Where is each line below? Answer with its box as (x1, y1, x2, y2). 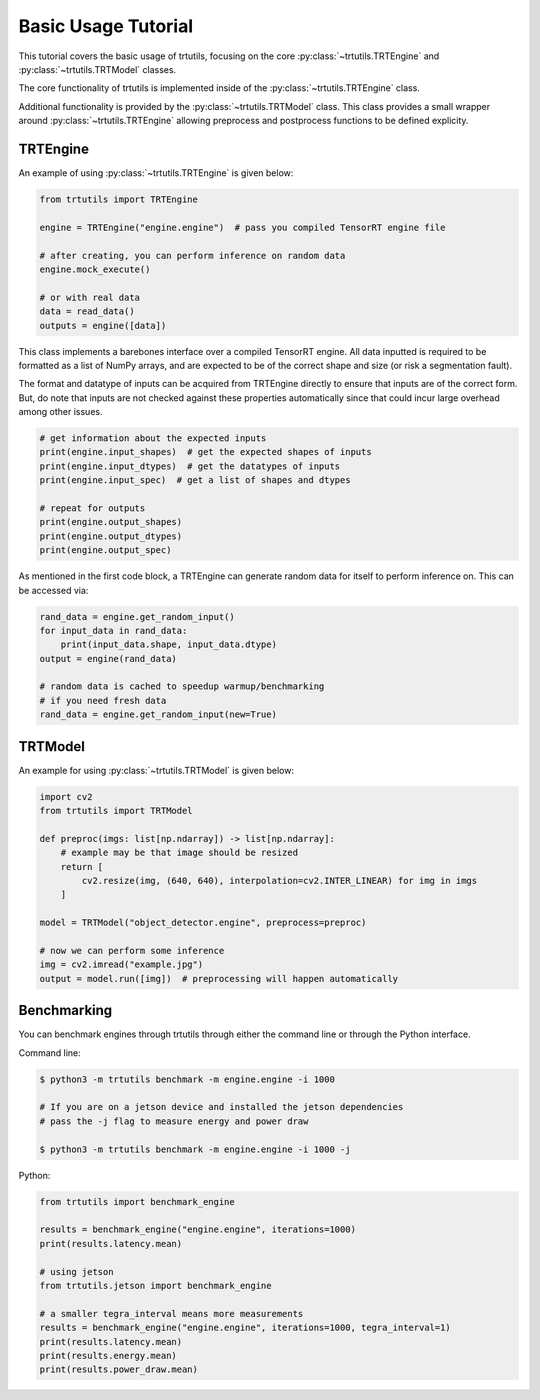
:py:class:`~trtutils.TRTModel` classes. (18, 63, 177, 75)
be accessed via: (18, 584, 89, 596)
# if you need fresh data (39, 695, 167, 706)
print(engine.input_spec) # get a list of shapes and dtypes (39, 475, 351, 486)
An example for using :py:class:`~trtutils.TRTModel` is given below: (18, 764, 295, 776)
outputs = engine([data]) (39, 320, 167, 331)
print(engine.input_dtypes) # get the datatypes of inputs (39, 460, 341, 472)
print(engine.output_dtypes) (39, 530, 183, 542)
